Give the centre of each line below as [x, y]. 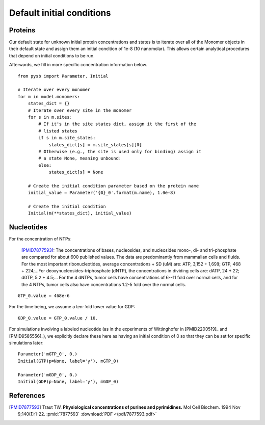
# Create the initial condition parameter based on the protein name [113, 186]
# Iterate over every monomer [54, 90]
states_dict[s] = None [76, 172]
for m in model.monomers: [49, 96]
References [27, 395]
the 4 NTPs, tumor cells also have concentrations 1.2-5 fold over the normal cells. [104, 284]
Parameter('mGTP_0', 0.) [48, 354]
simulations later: [26, 343]
